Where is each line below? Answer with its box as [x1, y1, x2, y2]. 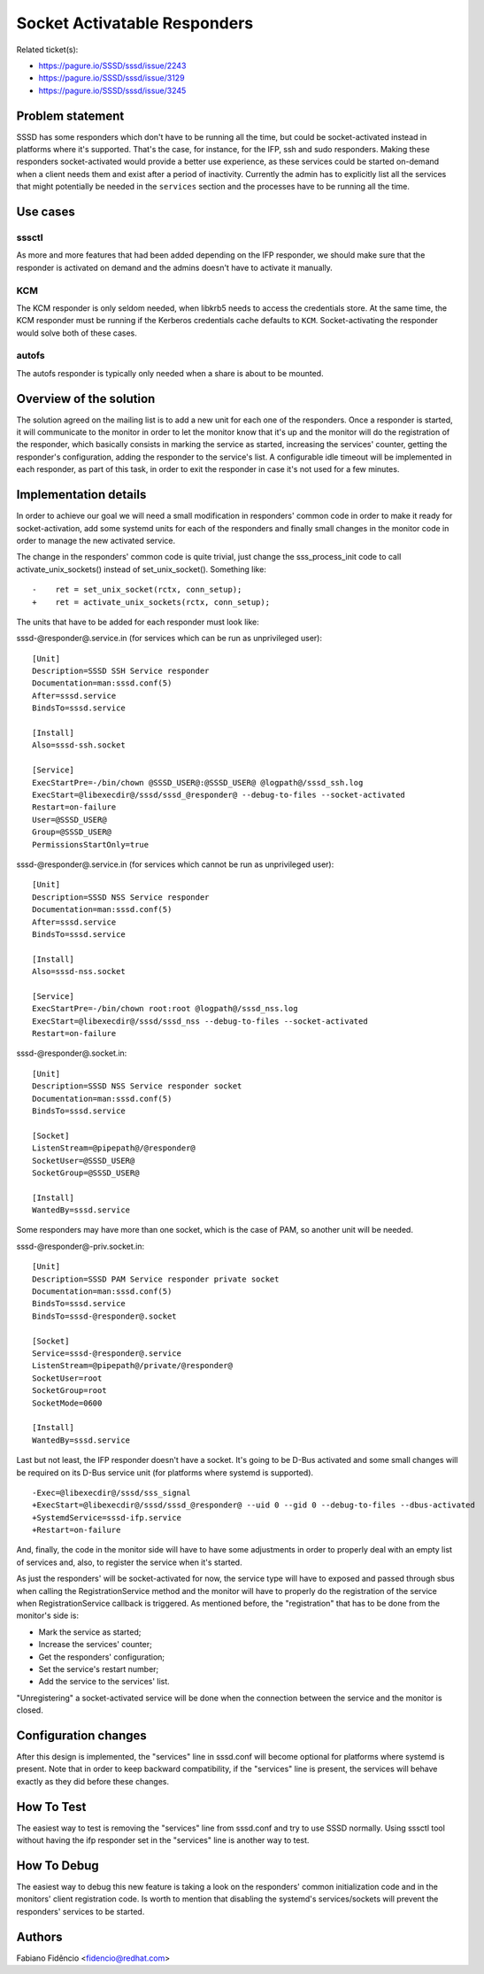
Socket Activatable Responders [16, 13, 254, 33]
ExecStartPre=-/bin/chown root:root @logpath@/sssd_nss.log [32, 1003, 298, 1014]
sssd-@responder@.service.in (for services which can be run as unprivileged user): [16, 633, 323, 644]
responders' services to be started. [16, 1906, 145, 1916]
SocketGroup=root [32, 1386, 107, 1396]
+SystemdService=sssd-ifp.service [32, 1513, 181, 1522]
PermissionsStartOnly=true [32, 840, 150, 849]
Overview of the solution [16, 391, 156, 406]
